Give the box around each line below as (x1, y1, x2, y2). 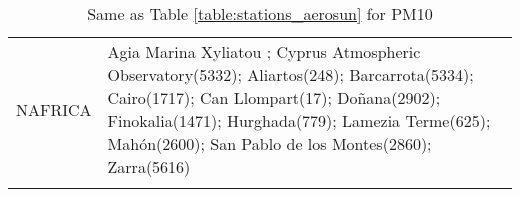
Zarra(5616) (107, 155, 191, 178)
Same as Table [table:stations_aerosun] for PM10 (87, 2, 433, 25)
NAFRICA (16, 97, 92, 121)
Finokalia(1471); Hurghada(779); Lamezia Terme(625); (107, 109, 491, 132)
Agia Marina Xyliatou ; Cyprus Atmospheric (107, 40, 421, 63)
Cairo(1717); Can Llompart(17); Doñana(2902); (107, 86, 441, 109)
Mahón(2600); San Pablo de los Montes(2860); (107, 132, 432, 155)
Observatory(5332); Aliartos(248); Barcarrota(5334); (107, 63, 474, 86)
